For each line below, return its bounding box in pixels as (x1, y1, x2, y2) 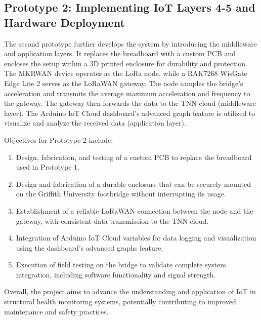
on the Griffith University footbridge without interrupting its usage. (16, 188, 226, 199)
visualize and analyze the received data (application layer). (4, 117, 186, 128)
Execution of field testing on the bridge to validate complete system (16, 259, 226, 270)
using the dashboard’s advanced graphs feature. (16, 242, 163, 253)
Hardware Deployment (4, 14, 125, 30)
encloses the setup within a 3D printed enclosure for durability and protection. (4, 58, 248, 68)
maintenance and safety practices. (4, 306, 109, 316)
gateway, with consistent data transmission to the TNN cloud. (16, 215, 209, 226)
